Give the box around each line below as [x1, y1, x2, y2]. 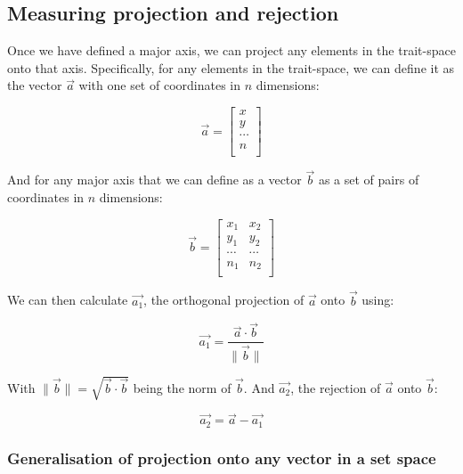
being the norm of [133, 378, 231, 396]
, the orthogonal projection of [143, 290, 305, 309]
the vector [7, 76, 62, 94]
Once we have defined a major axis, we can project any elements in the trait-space [7, 41, 456, 60]
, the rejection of [290, 378, 381, 396]
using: [361, 290, 394, 309]
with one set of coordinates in [78, 76, 240, 94]
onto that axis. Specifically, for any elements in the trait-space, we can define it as [7, 58, 455, 77]
